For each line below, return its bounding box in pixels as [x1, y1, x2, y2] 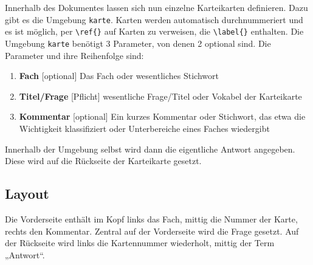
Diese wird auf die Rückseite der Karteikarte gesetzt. [5, 154, 202, 167]
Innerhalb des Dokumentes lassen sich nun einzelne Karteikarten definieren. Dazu [5, 1, 308, 13]
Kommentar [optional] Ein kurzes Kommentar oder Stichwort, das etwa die [19, 110, 306, 123]
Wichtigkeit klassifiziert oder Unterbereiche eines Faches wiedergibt [19, 122, 270, 134]
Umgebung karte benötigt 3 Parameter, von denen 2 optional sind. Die [5, 36, 271, 49]
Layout [5, 184, 49, 203]
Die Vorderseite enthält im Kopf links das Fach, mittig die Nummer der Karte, [5, 212, 298, 225]
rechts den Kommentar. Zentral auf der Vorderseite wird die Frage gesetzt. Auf [5, 224, 299, 237]
